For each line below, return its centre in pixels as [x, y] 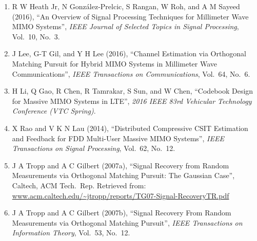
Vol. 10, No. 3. [36, 36]
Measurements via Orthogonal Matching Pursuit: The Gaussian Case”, [123, 175]
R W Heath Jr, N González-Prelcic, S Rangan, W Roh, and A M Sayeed [126, 6]
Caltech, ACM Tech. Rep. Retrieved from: [79, 185]
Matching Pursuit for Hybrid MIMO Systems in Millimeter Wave [115, 63]
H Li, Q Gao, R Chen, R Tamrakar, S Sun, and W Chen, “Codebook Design [133, 91]
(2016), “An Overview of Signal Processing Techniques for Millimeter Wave [130, 16]
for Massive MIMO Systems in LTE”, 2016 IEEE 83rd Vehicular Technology [132, 101]
